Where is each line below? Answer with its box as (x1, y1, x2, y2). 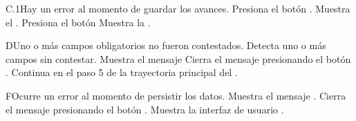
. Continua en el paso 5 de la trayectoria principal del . (6, 65, 238, 80)
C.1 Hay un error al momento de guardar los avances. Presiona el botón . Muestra (6, 1, 350, 15)
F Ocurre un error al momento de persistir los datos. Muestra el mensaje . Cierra (6, 88, 346, 102)
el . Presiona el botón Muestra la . (6, 15, 151, 29)
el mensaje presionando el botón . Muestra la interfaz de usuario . (6, 102, 284, 116)
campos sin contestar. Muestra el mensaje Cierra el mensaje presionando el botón (6, 51, 351, 66)
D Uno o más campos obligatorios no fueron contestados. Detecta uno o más (6, 38, 326, 53)
